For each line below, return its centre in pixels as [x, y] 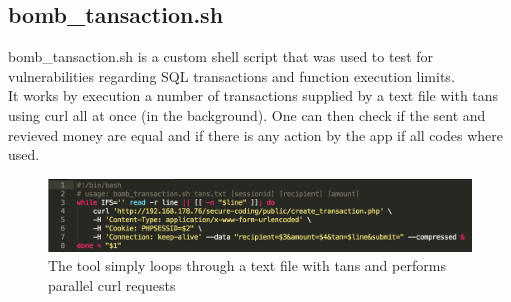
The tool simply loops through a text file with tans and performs [247, 265]
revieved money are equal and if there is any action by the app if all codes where [255, 134]
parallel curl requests [112, 284]
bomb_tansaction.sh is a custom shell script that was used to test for [221, 56]
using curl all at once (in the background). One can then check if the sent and [247, 114]
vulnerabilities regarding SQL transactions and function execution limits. [231, 75]
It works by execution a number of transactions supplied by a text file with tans [253, 95]
